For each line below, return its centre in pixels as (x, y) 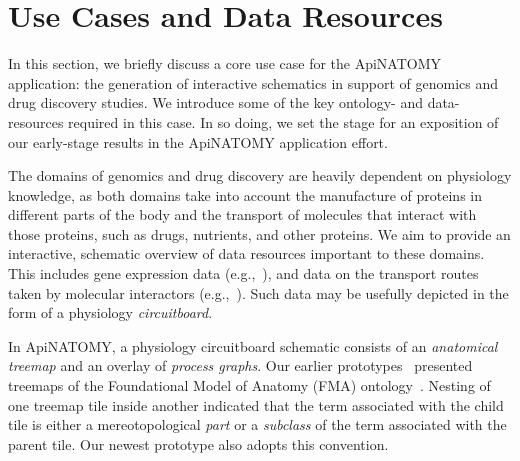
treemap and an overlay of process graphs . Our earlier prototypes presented (240, 365)
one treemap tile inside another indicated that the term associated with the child (256, 404)
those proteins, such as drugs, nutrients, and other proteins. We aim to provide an (259, 233)
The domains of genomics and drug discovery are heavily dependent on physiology (260, 175)
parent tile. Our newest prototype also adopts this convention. (198, 443)
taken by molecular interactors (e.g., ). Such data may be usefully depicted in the (258, 292)
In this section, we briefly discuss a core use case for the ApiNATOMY (225, 63)
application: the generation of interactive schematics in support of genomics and (253, 82)
